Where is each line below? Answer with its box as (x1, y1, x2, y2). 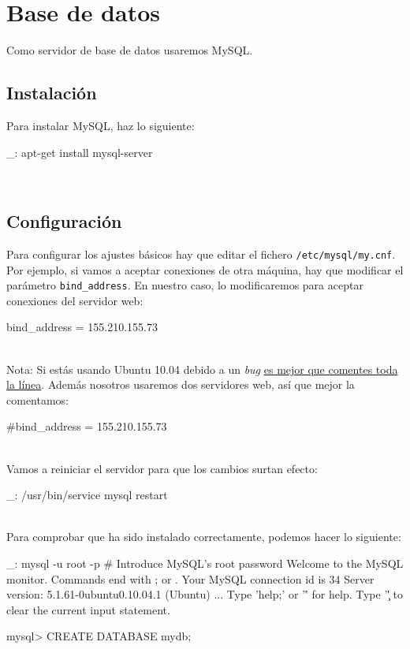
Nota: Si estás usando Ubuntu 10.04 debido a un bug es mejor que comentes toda (6, 360, 398, 377)
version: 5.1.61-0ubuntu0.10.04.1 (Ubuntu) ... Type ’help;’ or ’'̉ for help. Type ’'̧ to (6, 586, 403, 602)
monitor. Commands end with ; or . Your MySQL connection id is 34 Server (6, 570, 375, 587)
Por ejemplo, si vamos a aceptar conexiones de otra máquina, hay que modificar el (6, 261, 404, 278)
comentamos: (6, 391, 69, 408)
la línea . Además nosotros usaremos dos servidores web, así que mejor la (6, 376, 355, 393)
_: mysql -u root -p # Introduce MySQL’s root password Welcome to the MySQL (6, 554, 404, 571)
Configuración (6, 209, 122, 233)
